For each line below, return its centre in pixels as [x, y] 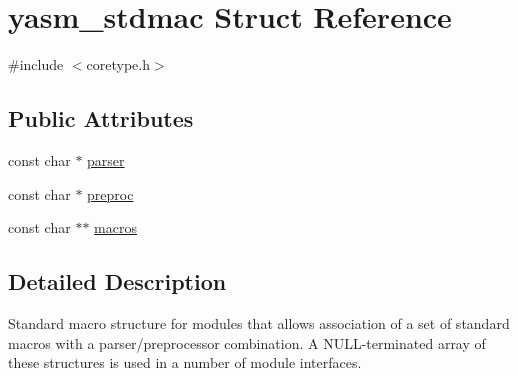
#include [36, 64]
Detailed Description [117, 281]
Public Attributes [101, 118]
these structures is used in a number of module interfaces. [185, 362]
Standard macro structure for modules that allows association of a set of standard [259, 322]
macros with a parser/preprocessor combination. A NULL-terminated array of [247, 342]
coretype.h [118, 64]
